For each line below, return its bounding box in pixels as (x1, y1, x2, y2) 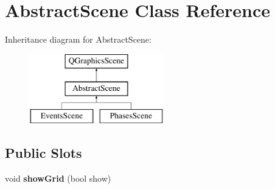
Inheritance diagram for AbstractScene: (5, 33, 151, 46)
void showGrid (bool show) (5, 171, 111, 184)
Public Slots (5, 143, 82, 162)
